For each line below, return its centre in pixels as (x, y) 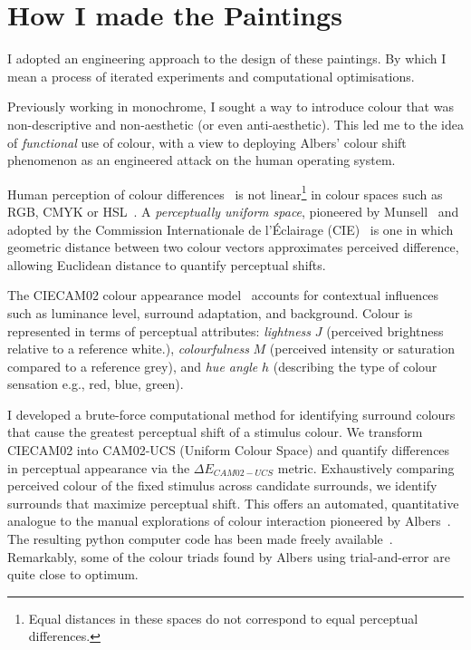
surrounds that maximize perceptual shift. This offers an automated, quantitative (233, 503)
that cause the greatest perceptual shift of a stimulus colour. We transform (215, 432)
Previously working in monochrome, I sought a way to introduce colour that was (231, 107)
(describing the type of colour (355, 366)
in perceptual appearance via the (99, 467)
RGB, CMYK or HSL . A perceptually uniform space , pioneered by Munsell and (233, 211)
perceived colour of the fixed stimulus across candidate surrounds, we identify (222, 485)
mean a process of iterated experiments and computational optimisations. (211, 76)
